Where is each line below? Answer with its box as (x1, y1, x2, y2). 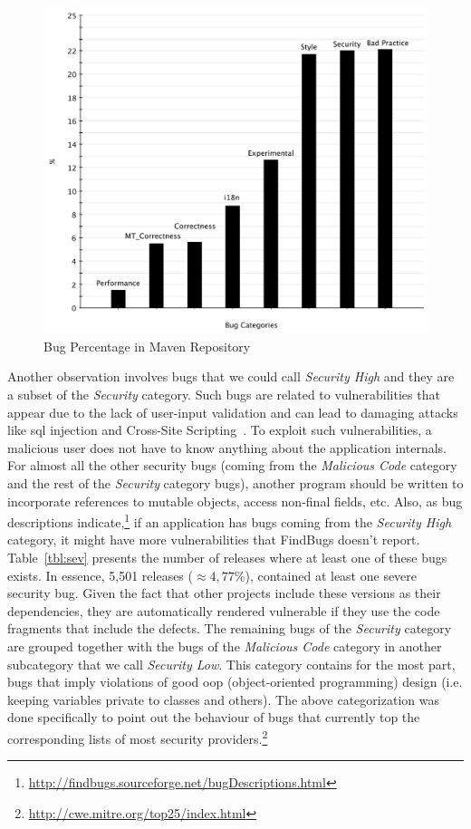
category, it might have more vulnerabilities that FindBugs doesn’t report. (7, 530, 420, 549)
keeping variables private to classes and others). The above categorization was (7, 689, 439, 709)
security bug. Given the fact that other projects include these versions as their (7, 583, 441, 602)
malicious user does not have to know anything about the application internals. (7, 438, 447, 457)
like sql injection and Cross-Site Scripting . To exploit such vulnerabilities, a (7, 420, 432, 439)
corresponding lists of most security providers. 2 (7, 726, 268, 747)
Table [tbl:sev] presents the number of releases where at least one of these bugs (7, 548, 447, 567)
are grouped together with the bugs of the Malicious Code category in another (7, 636, 442, 655)
